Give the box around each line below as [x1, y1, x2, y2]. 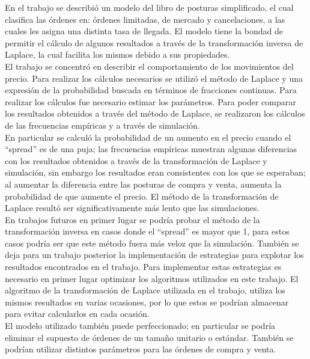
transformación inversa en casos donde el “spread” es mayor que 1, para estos [5, 225, 290, 238]
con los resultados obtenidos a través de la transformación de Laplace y [5, 154, 267, 167]
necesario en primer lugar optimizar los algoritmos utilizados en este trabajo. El [5, 272, 299, 284]
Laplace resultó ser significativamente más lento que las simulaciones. [5, 201, 260, 214]
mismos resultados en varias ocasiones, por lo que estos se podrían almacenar [5, 295, 289, 308]
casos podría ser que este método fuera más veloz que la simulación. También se [5, 236, 299, 249]
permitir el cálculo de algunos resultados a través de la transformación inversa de [5, 36, 303, 49]
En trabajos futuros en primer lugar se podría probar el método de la [5, 213, 260, 226]
